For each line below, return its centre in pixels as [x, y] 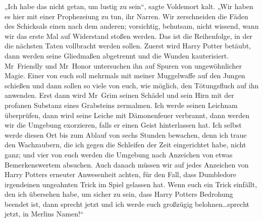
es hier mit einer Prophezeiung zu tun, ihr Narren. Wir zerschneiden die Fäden [126, 16]
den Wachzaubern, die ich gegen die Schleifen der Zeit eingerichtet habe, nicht [125, 145]
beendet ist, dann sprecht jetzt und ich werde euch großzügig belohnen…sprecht [127, 204]
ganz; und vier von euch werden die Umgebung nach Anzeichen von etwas [119, 154]
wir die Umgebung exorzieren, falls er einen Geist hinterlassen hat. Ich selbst [123, 125]
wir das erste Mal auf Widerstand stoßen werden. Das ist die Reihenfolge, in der [129, 36]
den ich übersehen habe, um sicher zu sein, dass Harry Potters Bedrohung [119, 194]
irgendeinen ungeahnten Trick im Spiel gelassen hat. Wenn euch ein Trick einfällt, [131, 184]
